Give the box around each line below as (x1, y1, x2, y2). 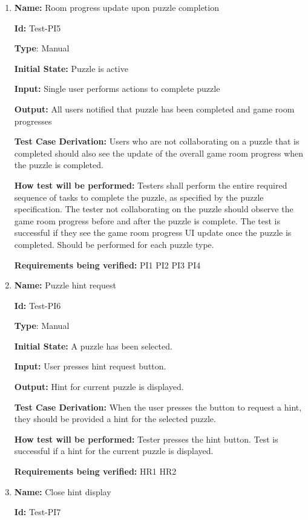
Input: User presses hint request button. (14, 360, 166, 372)
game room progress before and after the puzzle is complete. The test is (14, 214, 280, 227)
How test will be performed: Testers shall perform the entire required (14, 178, 287, 191)
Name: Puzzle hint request (14, 279, 116, 291)
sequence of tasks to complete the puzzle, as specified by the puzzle (14, 190, 264, 203)
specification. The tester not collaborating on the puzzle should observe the (14, 203, 293, 215)
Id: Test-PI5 (14, 21, 61, 34)
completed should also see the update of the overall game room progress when (14, 146, 304, 159)
